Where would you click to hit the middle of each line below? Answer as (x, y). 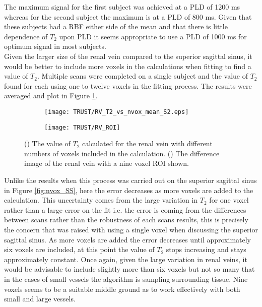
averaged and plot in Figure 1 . (51, 96)
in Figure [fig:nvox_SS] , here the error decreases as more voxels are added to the (129, 190)
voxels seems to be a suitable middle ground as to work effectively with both (122, 289)
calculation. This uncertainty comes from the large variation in (101, 200)
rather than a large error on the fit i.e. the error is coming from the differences (125, 209)
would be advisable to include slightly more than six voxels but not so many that (129, 269)
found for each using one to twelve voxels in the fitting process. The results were (128, 85)
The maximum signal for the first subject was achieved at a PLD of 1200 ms (122, 7)
